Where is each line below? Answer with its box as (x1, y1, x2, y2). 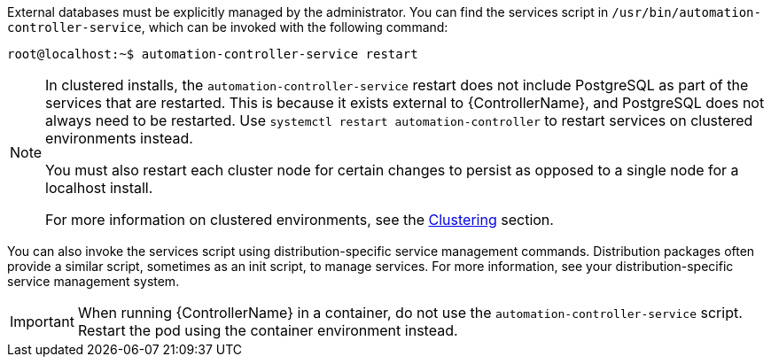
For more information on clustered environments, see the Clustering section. (45, 211, 554, 228)
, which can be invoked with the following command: (141, 19, 448, 35)
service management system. (7, 274, 180, 289)
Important (10, 313, 74, 330)
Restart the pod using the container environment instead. (77, 321, 458, 339)
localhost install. (45, 179, 153, 197)
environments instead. (45, 129, 193, 147)
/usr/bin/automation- (611, 5, 761, 19)
